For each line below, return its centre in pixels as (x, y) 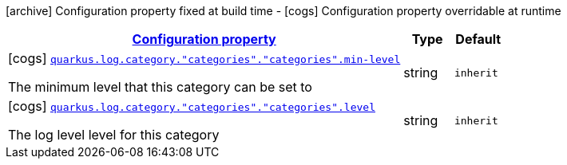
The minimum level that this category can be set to (160, 87)
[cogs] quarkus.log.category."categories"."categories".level (192, 106)
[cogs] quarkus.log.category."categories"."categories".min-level (204, 58)
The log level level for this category (114, 135)
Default (478, 39)
